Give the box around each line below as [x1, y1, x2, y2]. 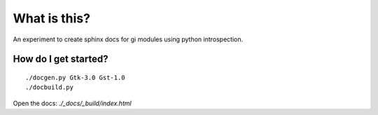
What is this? [13, 11, 91, 26]
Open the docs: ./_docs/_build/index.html [13, 99, 132, 107]
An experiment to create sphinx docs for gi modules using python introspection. [13, 35, 244, 43]
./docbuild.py [25, 83, 73, 91]
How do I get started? [13, 53, 108, 65]
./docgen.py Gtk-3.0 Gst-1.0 [25, 74, 125, 81]
